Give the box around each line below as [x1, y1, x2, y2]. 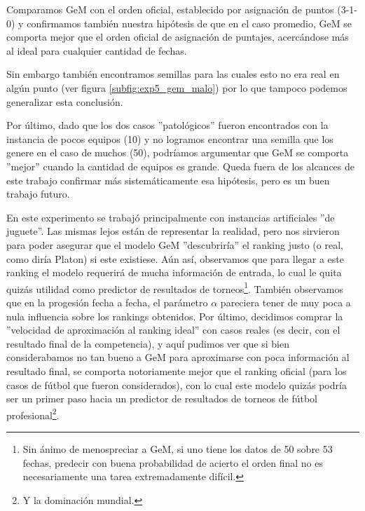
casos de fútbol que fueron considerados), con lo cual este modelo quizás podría [6, 377, 347, 392]
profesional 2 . [6, 405, 60, 422]
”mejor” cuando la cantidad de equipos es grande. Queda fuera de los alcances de [6, 158, 355, 173]
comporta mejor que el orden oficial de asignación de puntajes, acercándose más [6, 29, 349, 44]
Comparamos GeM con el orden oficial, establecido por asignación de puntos [6, 2, 334, 16]
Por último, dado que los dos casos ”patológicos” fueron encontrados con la [6, 118, 329, 132]
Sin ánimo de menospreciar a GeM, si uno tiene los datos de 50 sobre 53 [22, 441, 333, 456]
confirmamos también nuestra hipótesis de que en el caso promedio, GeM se [27, 15, 352, 30]
